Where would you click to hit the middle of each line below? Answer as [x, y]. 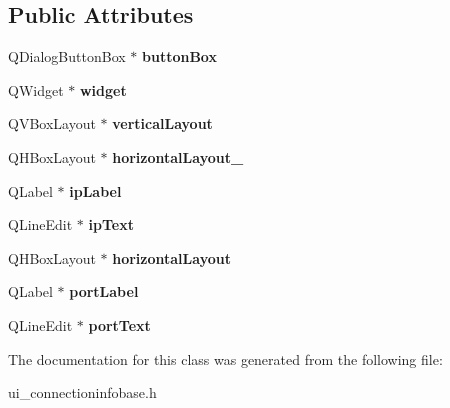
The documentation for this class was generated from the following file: [225, 358]
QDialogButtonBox [67, 56]
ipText [111, 224]
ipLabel [95, 190]
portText [119, 324]
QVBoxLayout [52, 123]
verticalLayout [162, 123]
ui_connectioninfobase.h [82, 392]
